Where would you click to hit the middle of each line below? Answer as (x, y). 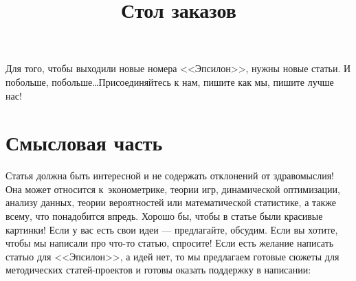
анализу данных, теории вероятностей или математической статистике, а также (171, 202)
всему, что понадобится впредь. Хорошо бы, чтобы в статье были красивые (164, 216)
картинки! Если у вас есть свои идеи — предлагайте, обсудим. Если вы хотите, (172, 229)
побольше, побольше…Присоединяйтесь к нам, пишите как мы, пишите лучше (170, 81)
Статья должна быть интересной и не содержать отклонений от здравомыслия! (170, 176)
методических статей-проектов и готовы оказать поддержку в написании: (158, 270)
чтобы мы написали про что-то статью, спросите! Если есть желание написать (170, 243)
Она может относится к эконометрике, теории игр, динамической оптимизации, (173, 189)
